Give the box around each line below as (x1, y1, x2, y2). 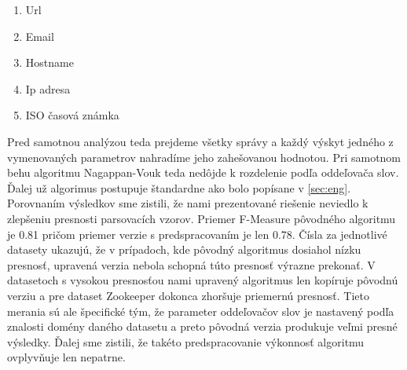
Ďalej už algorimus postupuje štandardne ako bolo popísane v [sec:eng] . (7, 179, 351, 196)
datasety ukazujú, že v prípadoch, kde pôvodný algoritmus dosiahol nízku (7, 241, 361, 258)
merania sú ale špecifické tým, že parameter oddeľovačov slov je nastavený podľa (7, 302, 394, 319)
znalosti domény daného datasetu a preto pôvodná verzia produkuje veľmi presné (7, 318, 398, 335)
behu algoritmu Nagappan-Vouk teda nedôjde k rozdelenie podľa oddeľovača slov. (7, 164, 399, 181)
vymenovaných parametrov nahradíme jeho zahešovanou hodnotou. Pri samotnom (7, 148, 401, 165)
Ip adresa (25, 80, 71, 97)
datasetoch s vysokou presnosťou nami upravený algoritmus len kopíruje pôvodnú (7, 272, 398, 288)
